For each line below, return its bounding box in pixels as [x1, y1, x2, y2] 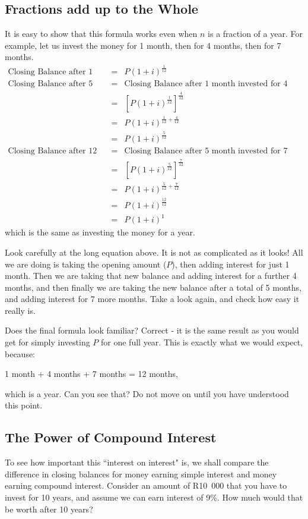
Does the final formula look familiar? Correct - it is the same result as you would [5, 324, 299, 336]
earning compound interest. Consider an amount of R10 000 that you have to [5, 479, 287, 492]
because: [5, 347, 36, 360]
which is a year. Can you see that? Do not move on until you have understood [5, 387, 289, 400]
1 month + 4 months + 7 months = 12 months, [5, 367, 178, 380]
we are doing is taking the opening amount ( [5, 257, 167, 270]
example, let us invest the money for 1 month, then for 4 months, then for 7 [5, 39, 281, 51]
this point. [5, 399, 43, 411]
